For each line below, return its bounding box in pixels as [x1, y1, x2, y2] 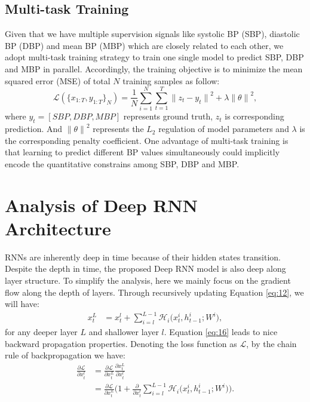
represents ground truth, [123, 110, 213, 122]
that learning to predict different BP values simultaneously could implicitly [5, 146, 280, 158]
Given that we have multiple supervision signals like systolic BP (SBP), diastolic [5, 27, 300, 40]
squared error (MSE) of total [5, 74, 111, 87]
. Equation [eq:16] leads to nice [164, 326, 278, 338]
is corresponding [225, 110, 284, 122]
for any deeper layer [5, 326, 78, 338]
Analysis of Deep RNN [5, 192, 198, 217]
